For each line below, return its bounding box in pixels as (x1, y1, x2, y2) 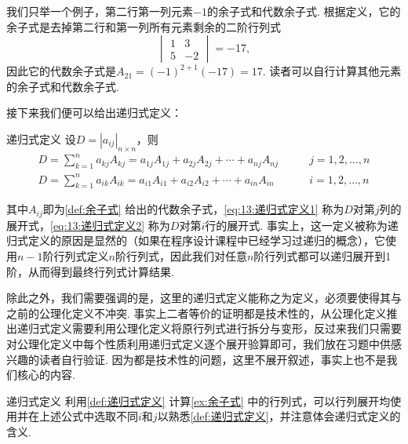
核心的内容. (16, 366, 75, 383)
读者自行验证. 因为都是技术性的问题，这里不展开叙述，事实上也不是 (38, 351, 387, 367)
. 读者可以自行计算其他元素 (262, 63, 402, 79)
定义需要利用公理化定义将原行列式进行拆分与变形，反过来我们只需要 (49, 320, 402, 337)
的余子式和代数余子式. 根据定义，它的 (206, 3, 401, 19)
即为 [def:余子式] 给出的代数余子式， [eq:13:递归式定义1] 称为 (42, 201, 344, 217)
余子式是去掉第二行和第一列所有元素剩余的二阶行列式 (6, 18, 281, 35)
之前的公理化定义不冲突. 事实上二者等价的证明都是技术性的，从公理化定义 (6, 304, 387, 321)
